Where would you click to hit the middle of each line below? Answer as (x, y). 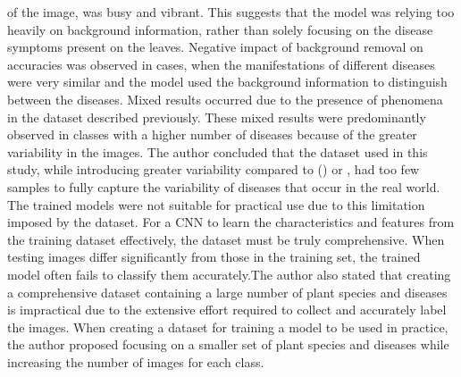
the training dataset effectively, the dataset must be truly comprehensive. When (226, 239)
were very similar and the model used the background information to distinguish (227, 82)
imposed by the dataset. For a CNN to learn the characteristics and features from (231, 222)
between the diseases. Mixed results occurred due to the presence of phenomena (225, 99)
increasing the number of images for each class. (136, 361)
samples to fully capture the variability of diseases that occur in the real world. (224, 186)
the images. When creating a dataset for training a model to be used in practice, (228, 327)
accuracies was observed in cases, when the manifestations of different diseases (221, 64)
